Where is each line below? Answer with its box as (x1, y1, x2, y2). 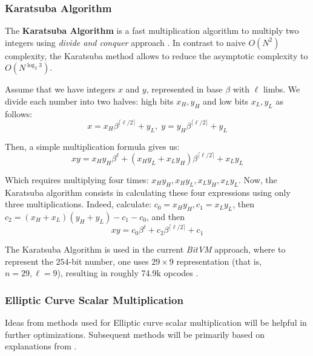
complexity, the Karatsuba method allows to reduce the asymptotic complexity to (5, 49, 308, 62)
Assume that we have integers (5, 83, 116, 95)
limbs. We (263, 83, 300, 95)
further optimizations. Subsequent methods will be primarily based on (5, 328, 265, 340)
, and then (146, 210, 185, 222)
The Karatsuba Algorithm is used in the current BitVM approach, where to (5, 242, 286, 255)
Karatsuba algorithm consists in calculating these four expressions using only (5, 186, 291, 198)
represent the (5, 254, 53, 267)
